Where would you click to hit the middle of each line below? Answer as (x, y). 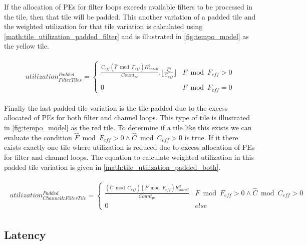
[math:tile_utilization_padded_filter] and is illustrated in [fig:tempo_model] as (126, 36)
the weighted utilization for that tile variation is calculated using (103, 26)
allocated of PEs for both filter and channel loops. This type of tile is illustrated (127, 117)
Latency (25, 234)
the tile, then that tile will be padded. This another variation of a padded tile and (130, 16)
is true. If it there (211, 137)
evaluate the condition (38, 137)
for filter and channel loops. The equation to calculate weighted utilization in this (129, 157)
